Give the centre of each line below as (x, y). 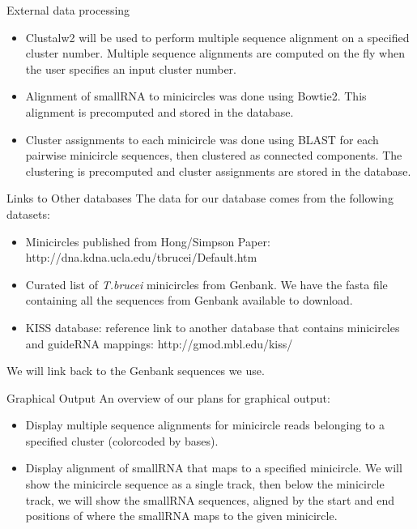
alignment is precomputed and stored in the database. (160, 111)
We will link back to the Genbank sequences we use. (136, 371)
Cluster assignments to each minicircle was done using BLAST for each (202, 139)
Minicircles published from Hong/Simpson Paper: (148, 241)
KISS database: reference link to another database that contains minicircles (213, 327)
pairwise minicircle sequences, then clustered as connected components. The (214, 155)
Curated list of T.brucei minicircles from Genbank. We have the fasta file (206, 284)
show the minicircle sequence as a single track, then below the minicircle (205, 484)
